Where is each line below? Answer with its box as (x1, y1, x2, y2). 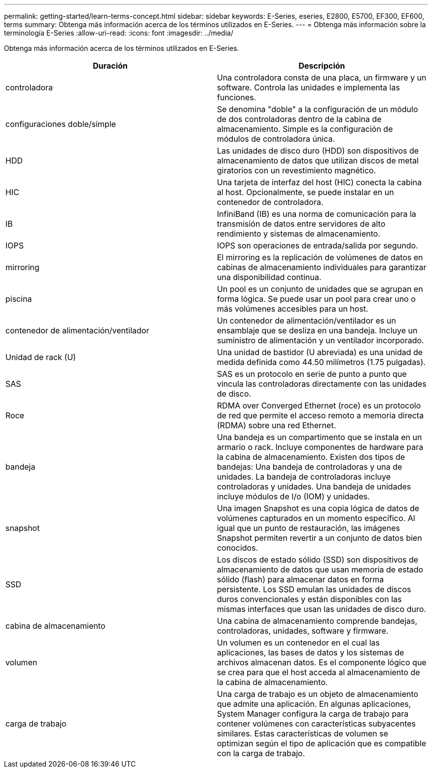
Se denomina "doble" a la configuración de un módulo (217, 104, 418, 114)
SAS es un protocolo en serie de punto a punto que (217, 369, 407, 379)
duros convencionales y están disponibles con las (217, 594, 402, 604)
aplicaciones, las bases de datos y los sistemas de (217, 648, 404, 657)
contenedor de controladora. (217, 197, 324, 207)
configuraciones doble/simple (5, 119, 116, 129)
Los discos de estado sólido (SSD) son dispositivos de (217, 555, 419, 565)
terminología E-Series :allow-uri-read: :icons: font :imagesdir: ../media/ (4, 29, 233, 37)
